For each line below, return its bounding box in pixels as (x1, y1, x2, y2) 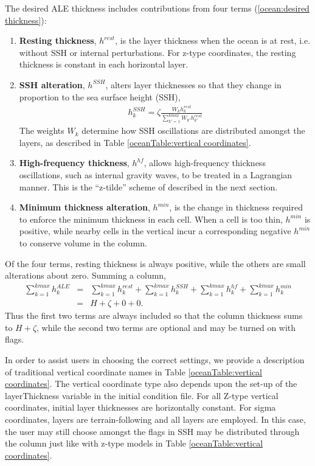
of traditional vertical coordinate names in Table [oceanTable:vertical (5, 365, 262, 378)
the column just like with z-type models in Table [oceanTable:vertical (5, 437, 263, 450)
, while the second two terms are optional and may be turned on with (36, 321, 296, 333)
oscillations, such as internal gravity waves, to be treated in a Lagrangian (19, 169, 292, 181)
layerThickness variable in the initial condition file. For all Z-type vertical (5, 389, 279, 402)
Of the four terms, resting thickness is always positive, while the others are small (5, 257, 306, 270)
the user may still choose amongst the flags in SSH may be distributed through (5, 425, 300, 437)
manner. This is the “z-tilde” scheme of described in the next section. (19, 180, 278, 193)
